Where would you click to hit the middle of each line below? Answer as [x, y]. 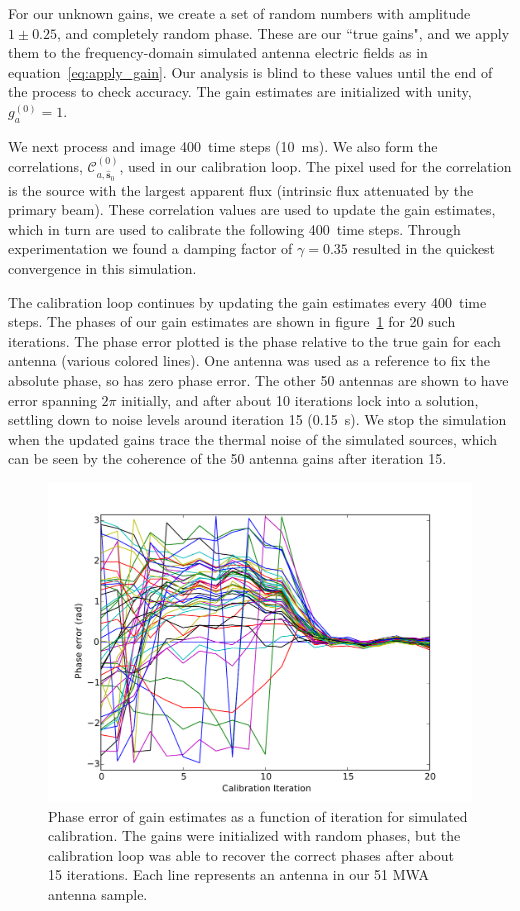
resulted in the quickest [424, 248]
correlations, [45, 166]
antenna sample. [98, 894]
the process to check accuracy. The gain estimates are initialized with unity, [240, 91]
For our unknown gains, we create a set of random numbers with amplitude [239, 13]
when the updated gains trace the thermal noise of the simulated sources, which [252, 438]
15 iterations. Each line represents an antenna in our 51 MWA [238, 874]
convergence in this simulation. [102, 267]
